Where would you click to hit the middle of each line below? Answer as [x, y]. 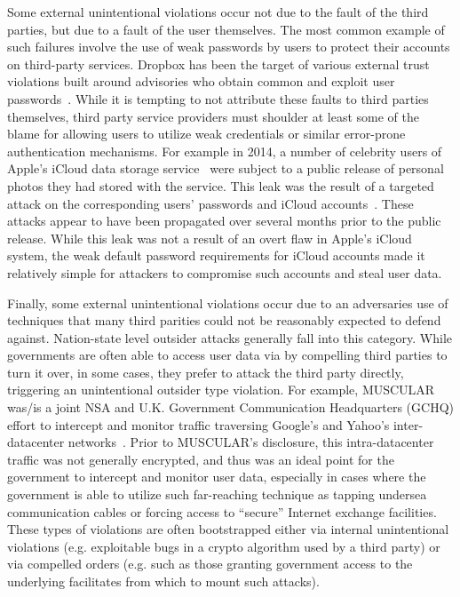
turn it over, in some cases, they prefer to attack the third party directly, [206, 372]
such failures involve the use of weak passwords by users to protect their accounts [229, 47]
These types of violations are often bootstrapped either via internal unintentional [228, 529]
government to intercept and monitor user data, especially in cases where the [217, 477]
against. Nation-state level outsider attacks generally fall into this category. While [230, 337]
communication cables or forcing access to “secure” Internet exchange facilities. [222, 511]
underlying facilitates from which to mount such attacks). [163, 581]
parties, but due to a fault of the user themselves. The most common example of [226, 29]
